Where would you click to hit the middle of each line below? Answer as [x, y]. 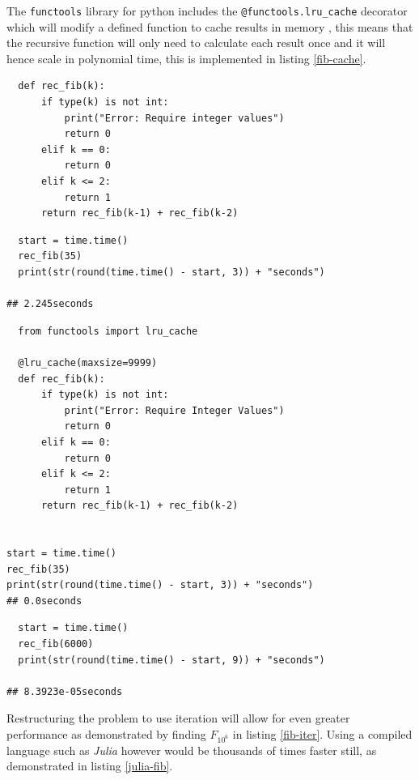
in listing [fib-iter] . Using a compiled [322, 734]
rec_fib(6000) [56, 644]
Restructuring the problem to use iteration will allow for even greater [178, 718]
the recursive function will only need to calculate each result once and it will [196, 43]
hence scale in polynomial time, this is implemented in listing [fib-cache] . [186, 58]
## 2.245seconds [50, 304]
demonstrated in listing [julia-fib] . [90, 766]
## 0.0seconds [44, 601]
